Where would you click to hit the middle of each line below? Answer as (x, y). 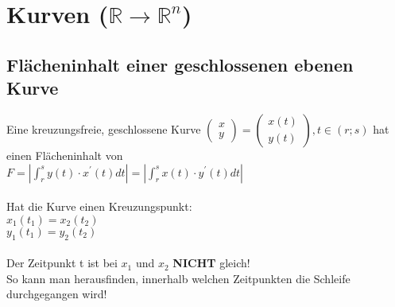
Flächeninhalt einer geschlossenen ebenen (180, 64)
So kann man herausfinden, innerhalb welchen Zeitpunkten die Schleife (178, 278)
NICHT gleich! (211, 263)
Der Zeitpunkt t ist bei (62, 263)
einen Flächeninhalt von (65, 155)
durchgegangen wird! (57, 294)
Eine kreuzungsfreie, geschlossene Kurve (104, 128)
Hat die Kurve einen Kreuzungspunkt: (99, 206)
